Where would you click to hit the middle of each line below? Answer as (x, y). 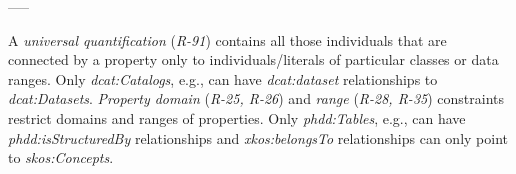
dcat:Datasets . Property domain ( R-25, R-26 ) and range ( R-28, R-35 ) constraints (256, 98)
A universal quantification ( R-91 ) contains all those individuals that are (227, 39)
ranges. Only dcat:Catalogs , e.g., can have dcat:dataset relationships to (223, 78)
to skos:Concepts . (61, 157)
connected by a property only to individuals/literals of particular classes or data (253, 59)
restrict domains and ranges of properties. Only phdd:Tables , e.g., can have (237, 117)
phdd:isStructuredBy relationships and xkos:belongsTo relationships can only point (258, 137)
